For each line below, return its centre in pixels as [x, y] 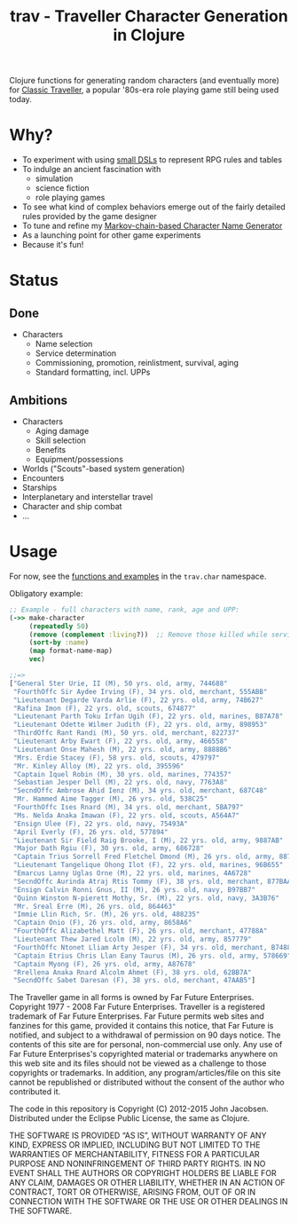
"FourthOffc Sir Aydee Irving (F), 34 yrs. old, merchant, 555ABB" [140, 691]
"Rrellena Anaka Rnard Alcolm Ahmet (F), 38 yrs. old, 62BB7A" [132, 972]
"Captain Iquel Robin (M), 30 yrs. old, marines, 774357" [122, 774]
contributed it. [35, 1092]
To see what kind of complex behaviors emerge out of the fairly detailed [153, 207]
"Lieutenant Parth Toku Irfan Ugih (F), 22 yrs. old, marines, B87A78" [148, 716]
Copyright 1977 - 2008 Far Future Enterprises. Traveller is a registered [137, 1007]
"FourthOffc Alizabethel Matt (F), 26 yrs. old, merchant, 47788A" [140, 931]
